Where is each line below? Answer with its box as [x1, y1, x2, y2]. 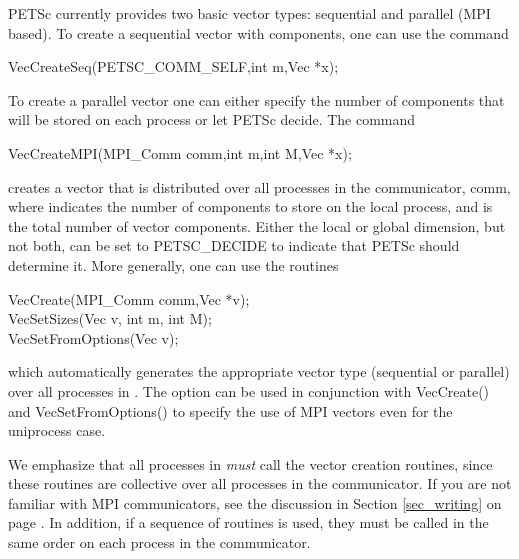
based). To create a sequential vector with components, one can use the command [8, 22, 509, 43]
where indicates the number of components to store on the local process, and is [8, 196, 493, 217]
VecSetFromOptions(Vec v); [8, 327, 179, 348]
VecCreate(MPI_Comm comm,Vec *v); [8, 288, 250, 309]
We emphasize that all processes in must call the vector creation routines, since [8, 453, 493, 474]
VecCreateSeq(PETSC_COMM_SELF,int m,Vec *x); [8, 56, 339, 77]
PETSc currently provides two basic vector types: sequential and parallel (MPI [8, 3, 491, 23]
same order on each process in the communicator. [8, 532, 311, 553]
